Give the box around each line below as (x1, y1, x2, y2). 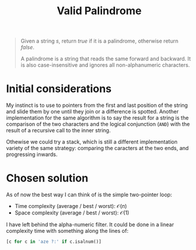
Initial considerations (6, 82, 112, 96)
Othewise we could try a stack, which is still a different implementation (6, 138, 178, 145)
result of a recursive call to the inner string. (6, 127, 111, 134)
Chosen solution (6, 171, 89, 185)
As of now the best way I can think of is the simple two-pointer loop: (6, 191, 172, 199)
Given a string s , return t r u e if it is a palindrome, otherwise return (20, 37, 179, 45)
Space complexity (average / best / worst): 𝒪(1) (14, 209, 130, 216)
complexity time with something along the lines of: (6, 228, 129, 235)
